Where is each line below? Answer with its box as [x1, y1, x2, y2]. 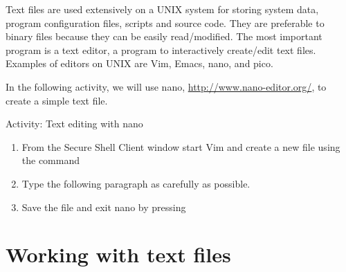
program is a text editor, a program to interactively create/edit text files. [6, 42, 316, 57]
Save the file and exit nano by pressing [21, 199, 186, 214]
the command [21, 153, 80, 167]
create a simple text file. [6, 93, 108, 107]
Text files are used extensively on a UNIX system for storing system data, [6, 2, 319, 16]
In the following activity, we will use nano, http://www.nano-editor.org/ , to [6, 79, 327, 93]
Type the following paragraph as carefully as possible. [21, 176, 251, 190]
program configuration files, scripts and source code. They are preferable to [6, 15, 325, 30]
